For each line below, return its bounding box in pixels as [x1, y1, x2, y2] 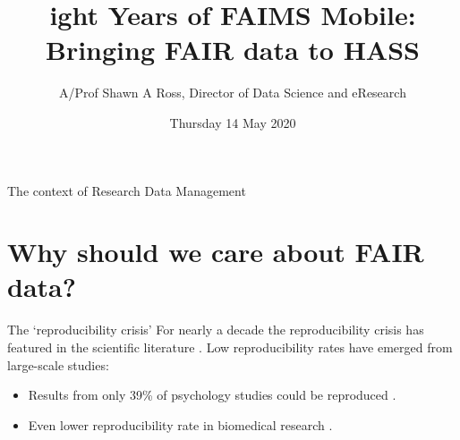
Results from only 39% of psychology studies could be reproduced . [28, 385, 396, 404]
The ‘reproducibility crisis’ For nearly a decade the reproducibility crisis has [7, 320, 424, 339]
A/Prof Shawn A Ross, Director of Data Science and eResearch [59, 83, 406, 102]
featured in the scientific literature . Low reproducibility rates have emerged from [7, 338, 453, 356]
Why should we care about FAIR [7, 233, 424, 270]
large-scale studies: [7, 355, 109, 374]
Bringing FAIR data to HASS [46, 31, 420, 68]
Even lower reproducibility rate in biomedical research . [28, 415, 333, 434]
